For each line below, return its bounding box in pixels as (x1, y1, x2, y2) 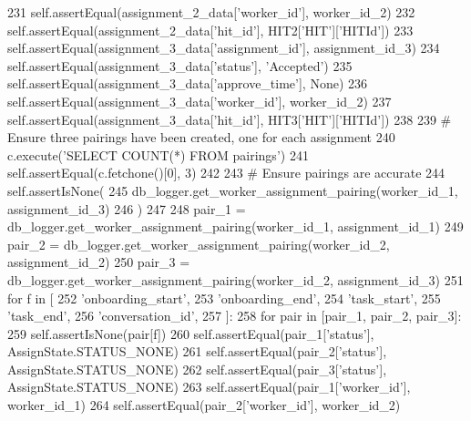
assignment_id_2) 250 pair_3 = (7, 252, 190, 272)
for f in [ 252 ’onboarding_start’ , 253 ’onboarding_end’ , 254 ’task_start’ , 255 (7, 288, 441, 307)
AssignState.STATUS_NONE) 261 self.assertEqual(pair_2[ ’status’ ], (7, 342, 387, 361)
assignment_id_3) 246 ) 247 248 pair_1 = (7, 199, 246, 218)
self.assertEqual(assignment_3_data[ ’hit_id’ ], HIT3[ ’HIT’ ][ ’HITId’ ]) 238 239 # (7, 109, 452, 128)
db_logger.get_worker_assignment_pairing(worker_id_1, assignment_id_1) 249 (7, 217, 464, 236)
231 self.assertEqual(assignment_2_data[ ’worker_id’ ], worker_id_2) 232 (7, 3, 415, 21)
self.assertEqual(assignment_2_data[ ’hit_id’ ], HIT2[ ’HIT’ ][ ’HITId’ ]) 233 (7, 20, 414, 39)
